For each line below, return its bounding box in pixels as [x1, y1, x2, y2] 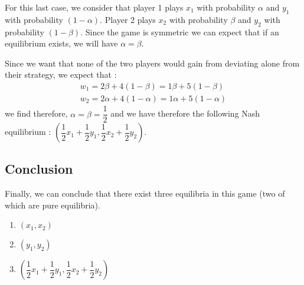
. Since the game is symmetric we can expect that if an [80, 25, 279, 38]
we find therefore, [5, 107, 68, 120]
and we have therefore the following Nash [110, 107, 260, 120]
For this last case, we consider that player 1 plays [5, 1, 184, 13]
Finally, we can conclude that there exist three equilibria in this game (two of [5, 187, 285, 200]
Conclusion [5, 160, 73, 178]
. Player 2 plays [100, 13, 156, 25]
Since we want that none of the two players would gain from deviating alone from [5, 57, 300, 69]
